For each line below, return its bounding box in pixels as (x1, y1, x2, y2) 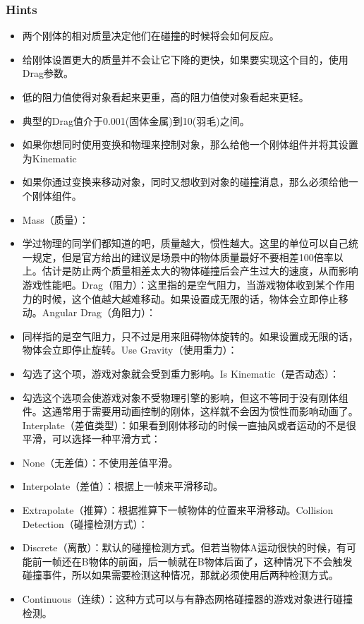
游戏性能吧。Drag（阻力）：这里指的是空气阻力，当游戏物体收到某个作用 (22, 277, 355, 292)
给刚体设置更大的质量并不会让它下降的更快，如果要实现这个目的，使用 (22, 52, 348, 66)
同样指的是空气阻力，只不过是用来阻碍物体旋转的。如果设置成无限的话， (22, 328, 358, 343)
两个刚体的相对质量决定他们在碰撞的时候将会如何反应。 (22, 28, 279, 43)
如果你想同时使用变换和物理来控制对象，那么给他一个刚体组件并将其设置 (22, 137, 358, 152)
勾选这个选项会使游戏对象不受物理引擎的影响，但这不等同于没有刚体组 (22, 390, 348, 404)
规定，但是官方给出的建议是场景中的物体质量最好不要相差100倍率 (32, 249, 334, 264)
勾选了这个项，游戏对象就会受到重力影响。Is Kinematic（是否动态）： (22, 366, 340, 380)
